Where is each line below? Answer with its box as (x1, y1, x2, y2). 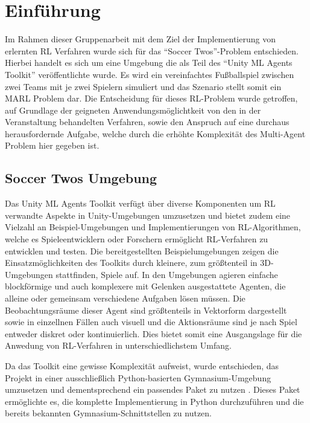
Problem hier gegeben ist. (5, 139, 100, 152)
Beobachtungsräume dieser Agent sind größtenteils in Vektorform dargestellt (5, 303, 287, 316)
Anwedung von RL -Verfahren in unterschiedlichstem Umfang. (5, 339, 232, 352)
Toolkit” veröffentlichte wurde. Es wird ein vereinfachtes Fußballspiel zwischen (5, 68, 294, 80)
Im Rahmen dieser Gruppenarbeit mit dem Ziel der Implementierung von (5, 33, 276, 45)
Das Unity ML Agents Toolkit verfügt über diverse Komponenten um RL (5, 197, 276, 210)
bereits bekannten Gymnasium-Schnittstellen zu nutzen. (5, 407, 212, 419)
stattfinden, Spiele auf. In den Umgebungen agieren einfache (55, 268, 278, 280)
